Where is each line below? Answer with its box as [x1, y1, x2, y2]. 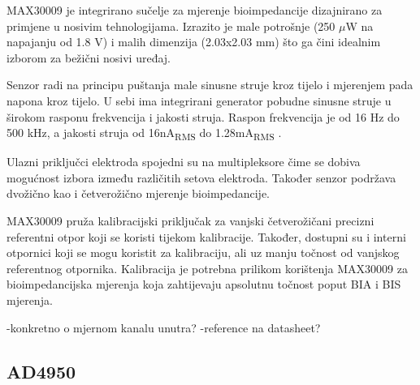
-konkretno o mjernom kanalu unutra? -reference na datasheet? [6, 319, 321, 336]
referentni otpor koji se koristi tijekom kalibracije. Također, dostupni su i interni [6, 228, 406, 245]
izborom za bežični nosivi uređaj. [6, 49, 171, 66]
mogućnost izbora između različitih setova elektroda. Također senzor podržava [6, 169, 396, 186]
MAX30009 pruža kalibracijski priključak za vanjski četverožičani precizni [6, 212, 375, 229]
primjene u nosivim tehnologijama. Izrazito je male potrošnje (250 [6, 17, 336, 34]
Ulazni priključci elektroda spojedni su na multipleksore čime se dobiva [6, 153, 361, 170]
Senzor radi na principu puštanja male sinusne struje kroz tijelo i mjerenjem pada [6, 76, 414, 93]
